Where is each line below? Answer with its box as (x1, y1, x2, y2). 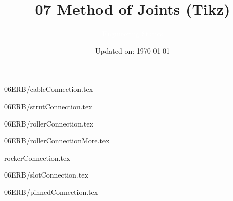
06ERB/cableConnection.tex (4, 84, 93, 94)
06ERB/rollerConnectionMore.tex (4, 135, 110, 146)
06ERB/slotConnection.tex (4, 169, 88, 180)
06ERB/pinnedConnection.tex (4, 186, 98, 197)
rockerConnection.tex (4, 152, 70, 163)
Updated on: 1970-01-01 (95, 45, 170, 56)
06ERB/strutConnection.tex (4, 100, 92, 111)
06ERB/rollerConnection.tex (4, 118, 93, 129)
